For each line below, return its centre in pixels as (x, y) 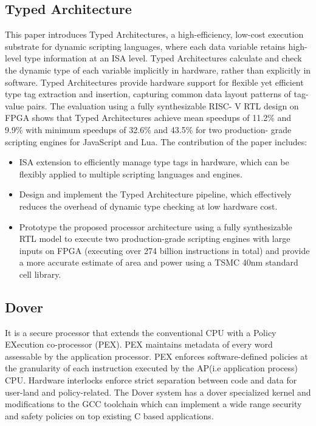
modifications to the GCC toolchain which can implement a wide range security (153, 404)
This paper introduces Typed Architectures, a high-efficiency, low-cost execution (154, 34)
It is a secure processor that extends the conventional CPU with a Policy (141, 332)
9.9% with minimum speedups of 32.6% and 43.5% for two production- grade (148, 129)
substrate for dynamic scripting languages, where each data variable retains (145, 46)
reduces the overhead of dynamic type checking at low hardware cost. (148, 206)
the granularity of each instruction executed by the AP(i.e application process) (152, 368)
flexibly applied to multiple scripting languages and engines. (131, 173)
